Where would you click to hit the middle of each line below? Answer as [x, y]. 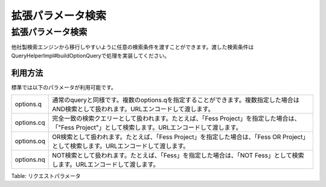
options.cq [30, 122]
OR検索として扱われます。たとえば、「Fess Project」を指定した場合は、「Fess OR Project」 [181, 137]
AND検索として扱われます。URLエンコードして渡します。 [133, 109]
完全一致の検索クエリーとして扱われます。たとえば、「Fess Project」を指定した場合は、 [177, 119]
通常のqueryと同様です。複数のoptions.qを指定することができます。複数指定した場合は [176, 100]
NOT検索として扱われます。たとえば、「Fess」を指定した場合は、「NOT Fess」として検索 [178, 156]
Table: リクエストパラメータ [46, 176]
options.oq [30, 141]
